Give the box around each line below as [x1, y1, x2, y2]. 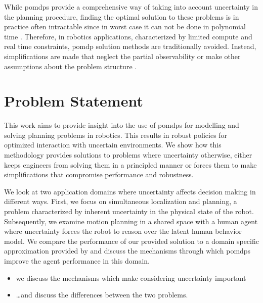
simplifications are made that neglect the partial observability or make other [4, 50, 241, 61]
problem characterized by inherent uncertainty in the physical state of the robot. [4, 206, 254, 217]
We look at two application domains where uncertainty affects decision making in [4, 186, 256, 196]
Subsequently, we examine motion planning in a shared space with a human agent [4, 216, 258, 226]
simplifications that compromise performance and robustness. [4, 169, 194, 180]
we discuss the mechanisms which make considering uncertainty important [16, 272, 246, 283]
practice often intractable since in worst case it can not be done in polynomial [4, 21, 246, 32]
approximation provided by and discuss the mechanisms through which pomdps [4, 245, 251, 256]
